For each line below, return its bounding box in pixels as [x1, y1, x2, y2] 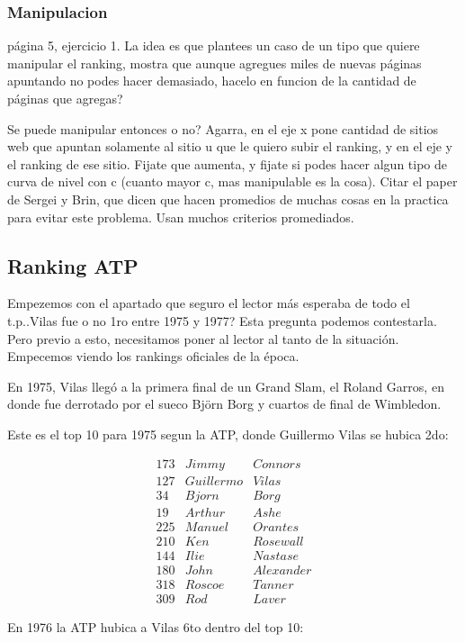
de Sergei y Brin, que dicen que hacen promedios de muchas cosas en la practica [7, 189, 449, 208]
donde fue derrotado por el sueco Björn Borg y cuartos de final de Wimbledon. [7, 394, 442, 413]
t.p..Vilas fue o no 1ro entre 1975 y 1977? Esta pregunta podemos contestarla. [7, 311, 437, 330]
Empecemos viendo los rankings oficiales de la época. [7, 347, 300, 366]
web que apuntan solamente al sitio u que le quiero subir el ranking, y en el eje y [7, 137, 452, 156]
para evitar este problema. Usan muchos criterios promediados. [7, 207, 354, 226]
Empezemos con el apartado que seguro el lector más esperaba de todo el [7, 294, 410, 312]
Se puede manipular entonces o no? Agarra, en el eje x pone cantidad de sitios [7, 119, 439, 138]
